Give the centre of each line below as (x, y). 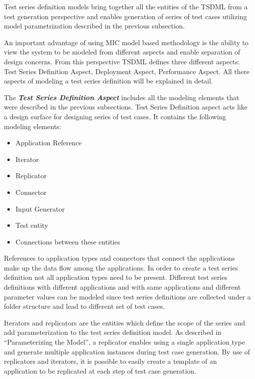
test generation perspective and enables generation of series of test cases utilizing (126, 16)
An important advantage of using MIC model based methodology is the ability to (126, 42)
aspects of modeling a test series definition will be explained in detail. (109, 81)
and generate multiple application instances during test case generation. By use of (127, 351)
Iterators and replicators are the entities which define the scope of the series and (125, 322)
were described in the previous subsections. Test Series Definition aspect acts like (126, 107)
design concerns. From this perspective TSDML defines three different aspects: (122, 61)
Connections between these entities (68, 241)
